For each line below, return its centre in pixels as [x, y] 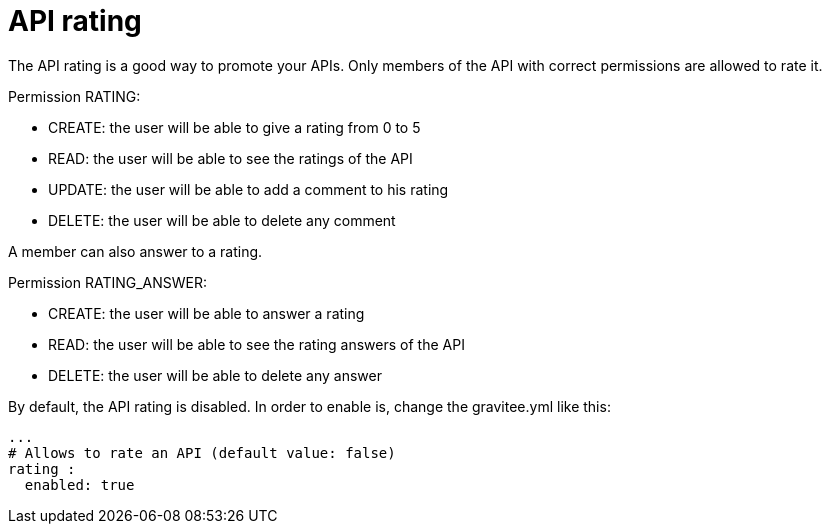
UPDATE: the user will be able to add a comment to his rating [248, 189]
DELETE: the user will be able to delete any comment [222, 220]
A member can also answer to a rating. [135, 251]
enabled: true [79, 484]
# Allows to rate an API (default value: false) [202, 452]
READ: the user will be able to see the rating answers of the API [256, 344]
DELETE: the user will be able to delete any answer [215, 375]
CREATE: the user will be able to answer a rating [206, 313]
